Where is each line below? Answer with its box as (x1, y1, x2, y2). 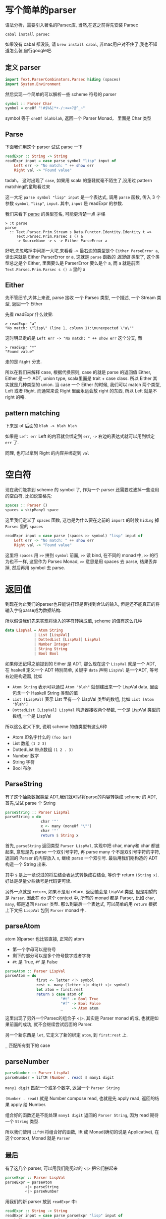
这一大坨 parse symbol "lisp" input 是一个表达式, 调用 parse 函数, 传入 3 (5, 194, 155, 200)
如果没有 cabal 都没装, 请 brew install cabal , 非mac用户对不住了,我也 (5, 41, 149, 47)
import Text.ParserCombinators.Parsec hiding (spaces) (5, 77, 121, 82)
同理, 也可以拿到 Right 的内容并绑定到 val (5, 450, 90, 456)
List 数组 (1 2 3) (12, 740, 47, 746)
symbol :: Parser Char (5, 101, 52, 106)
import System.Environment (5, 82, 61, 87)
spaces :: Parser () (5, 503, 48, 508)
